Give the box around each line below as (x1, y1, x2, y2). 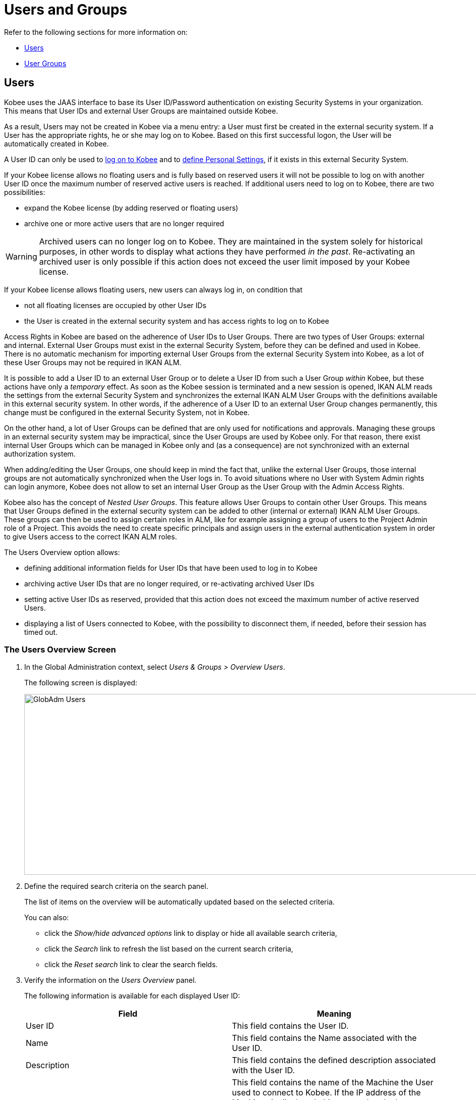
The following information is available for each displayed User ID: (24, 991, 240, 1001)
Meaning (317, 1009, 351, 1019)
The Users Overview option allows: (4, 547, 120, 557)
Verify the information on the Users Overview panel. (24, 976, 197, 985)
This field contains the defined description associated (232, 1055, 436, 1066)
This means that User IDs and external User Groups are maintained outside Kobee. (4, 106, 278, 115)
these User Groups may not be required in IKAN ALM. (4, 358, 182, 367)
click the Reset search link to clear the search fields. (44, 960, 218, 969)
